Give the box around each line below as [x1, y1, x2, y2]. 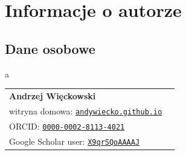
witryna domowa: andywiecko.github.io [9, 104, 162, 117]
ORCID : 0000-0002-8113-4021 [9, 119, 125, 132]
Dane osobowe [5, 39, 95, 58]
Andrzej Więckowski [9, 89, 96, 102]
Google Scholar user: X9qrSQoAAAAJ [9, 134, 140, 147]
